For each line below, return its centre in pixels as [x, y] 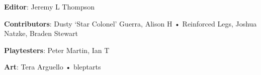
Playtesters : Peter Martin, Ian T [57, 50]
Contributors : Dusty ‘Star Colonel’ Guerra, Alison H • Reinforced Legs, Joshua [130, 23]
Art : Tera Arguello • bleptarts [53, 67]
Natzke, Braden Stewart [41, 33]
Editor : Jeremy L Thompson [49, 6]
